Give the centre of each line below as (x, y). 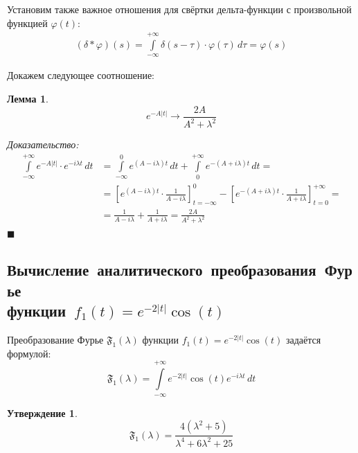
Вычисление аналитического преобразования (162, 270)
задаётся (303, 340)
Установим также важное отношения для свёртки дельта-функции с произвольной (179, 9)
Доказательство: (43, 144)
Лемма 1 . (28, 98)
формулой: (29, 353)
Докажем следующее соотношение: (81, 75)
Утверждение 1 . (42, 412)
